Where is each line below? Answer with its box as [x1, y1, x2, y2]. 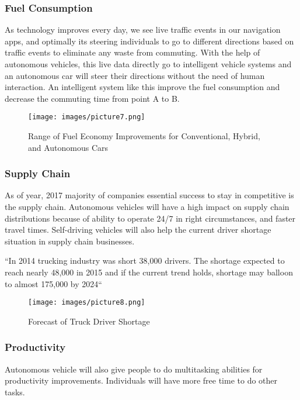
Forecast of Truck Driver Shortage [28, 315, 150, 327]
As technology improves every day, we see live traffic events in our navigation [5, 23, 281, 36]
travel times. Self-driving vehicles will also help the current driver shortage [5, 223, 271, 236]
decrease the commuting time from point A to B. [5, 92, 180, 104]
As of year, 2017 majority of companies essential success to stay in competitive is [5, 189, 294, 201]
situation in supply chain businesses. [5, 235, 135, 247]
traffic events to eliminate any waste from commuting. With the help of [5, 46, 260, 58]
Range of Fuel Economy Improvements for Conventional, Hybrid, [28, 130, 260, 142]
